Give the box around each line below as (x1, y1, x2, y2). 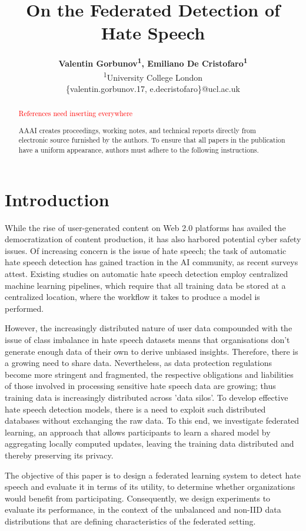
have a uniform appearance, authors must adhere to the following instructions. (18, 145, 259, 155)
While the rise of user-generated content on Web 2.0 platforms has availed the (5, 221, 286, 233)
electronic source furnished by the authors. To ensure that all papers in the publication (18, 135, 285, 145)
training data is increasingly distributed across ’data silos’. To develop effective (5, 391, 288, 403)
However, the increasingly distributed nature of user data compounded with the (5, 322, 292, 334)
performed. (5, 302, 44, 314)
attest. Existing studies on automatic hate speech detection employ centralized (5, 268, 288, 280)
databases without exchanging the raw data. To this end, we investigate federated (5, 414, 300, 427)
